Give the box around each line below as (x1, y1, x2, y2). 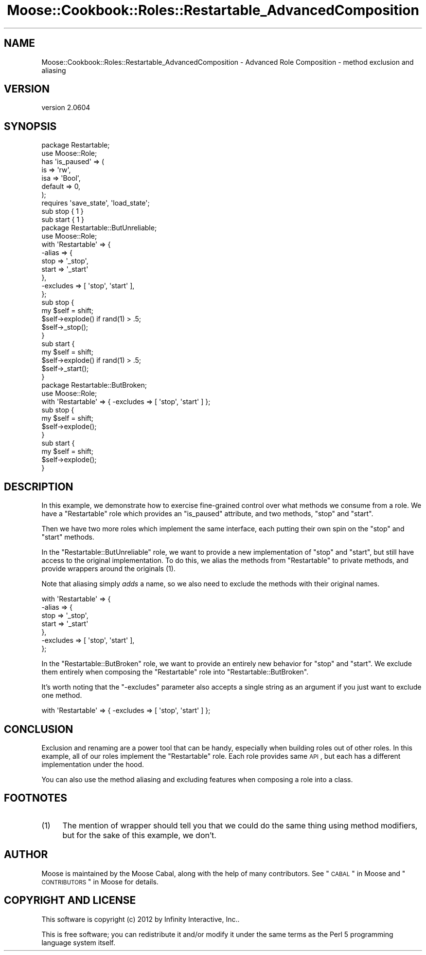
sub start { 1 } (41, 215, 84, 224)
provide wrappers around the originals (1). (41, 564, 176, 573)
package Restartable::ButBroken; (41, 381, 147, 390)
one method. (41, 691, 82, 700)
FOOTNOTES (4, 792, 68, 805)
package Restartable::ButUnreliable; (41, 224, 157, 232)
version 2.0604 (41, 103, 90, 112)
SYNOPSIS (4, 120, 57, 132)
